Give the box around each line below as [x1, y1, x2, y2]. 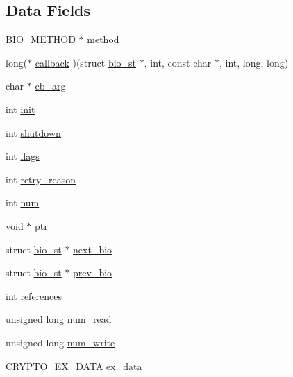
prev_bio [73, 265, 112, 280]
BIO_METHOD [6, 32, 76, 47]
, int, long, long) [219, 55, 289, 69]
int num [6, 195, 40, 210]
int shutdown [6, 125, 61, 140]
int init [6, 101, 35, 116]
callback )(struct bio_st [35, 55, 137, 69]
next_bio [73, 242, 112, 256]
